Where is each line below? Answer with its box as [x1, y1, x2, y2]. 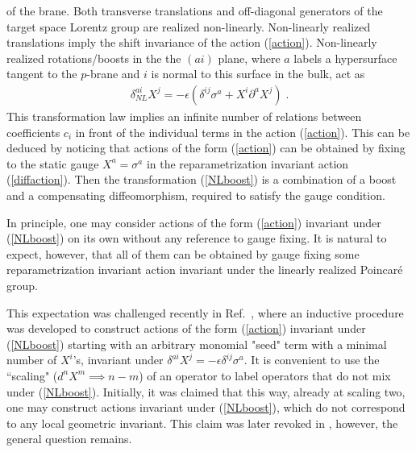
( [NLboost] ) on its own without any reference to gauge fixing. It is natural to [6, 230, 387, 247]
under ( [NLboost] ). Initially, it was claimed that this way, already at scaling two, [6, 383, 406, 400]
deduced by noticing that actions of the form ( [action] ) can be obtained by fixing [6, 139, 406, 156]
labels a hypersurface [293, 49, 397, 66]
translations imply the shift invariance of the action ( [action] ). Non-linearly [6, 34, 377, 51]
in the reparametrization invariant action [146, 155, 349, 172]
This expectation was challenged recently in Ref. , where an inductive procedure [6, 304, 404, 321]
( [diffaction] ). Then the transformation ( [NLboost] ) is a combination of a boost [6, 171, 397, 188]
